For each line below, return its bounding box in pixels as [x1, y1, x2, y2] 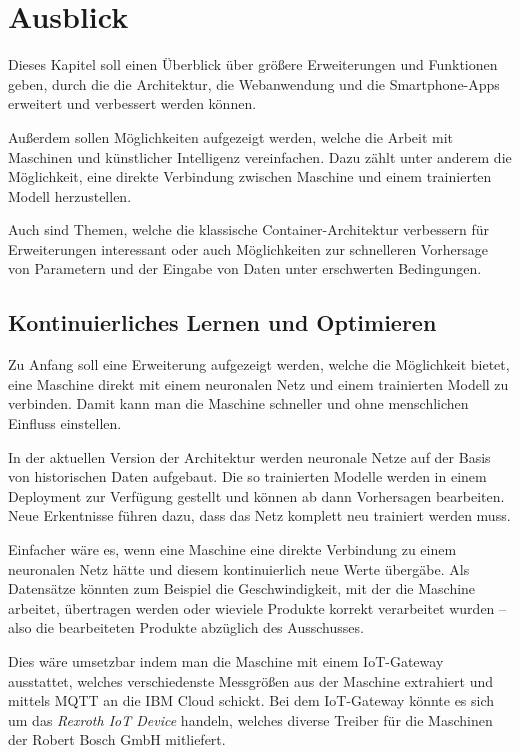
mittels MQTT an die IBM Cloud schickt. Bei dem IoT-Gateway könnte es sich [8, 690, 495, 711]
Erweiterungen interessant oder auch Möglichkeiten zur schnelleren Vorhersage [8, 238, 488, 259]
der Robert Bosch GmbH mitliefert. [8, 729, 226, 750]
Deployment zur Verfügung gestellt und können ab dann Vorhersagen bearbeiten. [8, 485, 505, 506]
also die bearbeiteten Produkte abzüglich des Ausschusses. [8, 617, 364, 638]
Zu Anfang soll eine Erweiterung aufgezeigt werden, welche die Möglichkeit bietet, [8, 354, 510, 375]
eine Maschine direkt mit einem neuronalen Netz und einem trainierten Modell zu [8, 373, 509, 394]
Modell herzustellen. [8, 185, 132, 206]
